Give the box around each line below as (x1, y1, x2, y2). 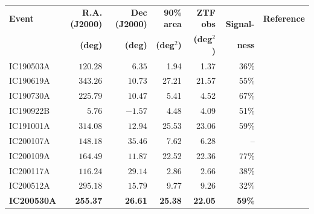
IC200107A (9, 134, 50, 146)
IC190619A (9, 74, 50, 87)
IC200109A (9, 149, 50, 162)
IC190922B (9, 104, 50, 117)
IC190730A (9, 89, 50, 102)
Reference (263, 11, 305, 24)
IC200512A (9, 179, 50, 192)
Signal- (225, 17, 255, 30)
